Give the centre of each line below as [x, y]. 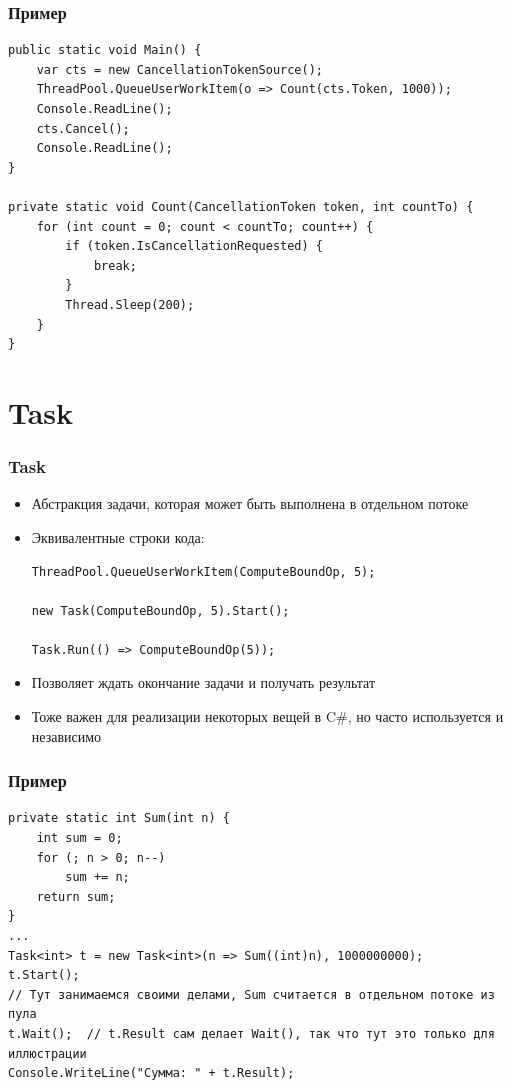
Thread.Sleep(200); [130, 304]
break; [115, 265]
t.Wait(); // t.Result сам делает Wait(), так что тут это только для [251, 1034]
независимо [66, 735]
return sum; [76, 896]
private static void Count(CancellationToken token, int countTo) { [241, 206]
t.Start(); [44, 975]
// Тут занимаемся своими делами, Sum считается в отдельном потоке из [251, 994]
